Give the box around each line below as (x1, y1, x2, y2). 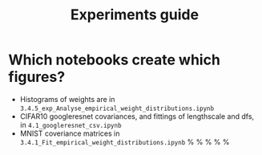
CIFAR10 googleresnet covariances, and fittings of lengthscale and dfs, (19, 111, 255, 121)
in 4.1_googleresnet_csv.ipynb (19, 120, 122, 129)
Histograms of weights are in (19, 94, 115, 104)
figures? (8, 68, 66, 86)
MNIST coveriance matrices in (19, 128, 120, 138)
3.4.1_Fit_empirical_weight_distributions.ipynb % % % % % (19, 137, 230, 146)
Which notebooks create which (8, 51, 220, 69)
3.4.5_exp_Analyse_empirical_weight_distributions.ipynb (19, 104, 215, 112)
